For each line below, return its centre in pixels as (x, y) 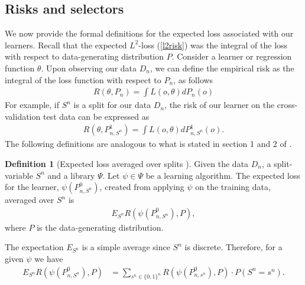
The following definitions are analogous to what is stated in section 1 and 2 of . (148, 144)
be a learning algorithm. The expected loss (223, 175)
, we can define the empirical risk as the (222, 68)
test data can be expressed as (96, 116)
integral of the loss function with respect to (83, 79)
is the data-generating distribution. (100, 227)
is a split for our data (112, 105)
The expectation (34, 247)
